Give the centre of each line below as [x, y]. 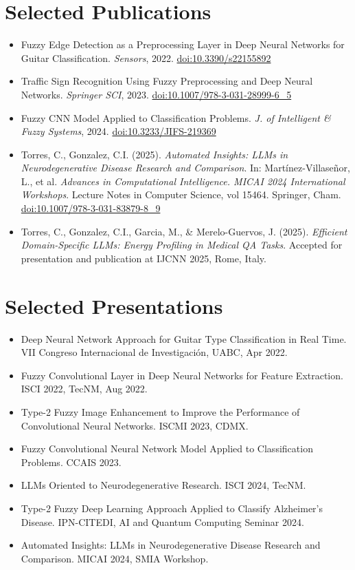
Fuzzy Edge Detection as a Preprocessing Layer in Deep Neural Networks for [183, 44]
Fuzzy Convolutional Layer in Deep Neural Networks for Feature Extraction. [182, 375]
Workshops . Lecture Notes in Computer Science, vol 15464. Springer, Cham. [181, 194]
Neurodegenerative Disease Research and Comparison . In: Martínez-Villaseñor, [185, 168]
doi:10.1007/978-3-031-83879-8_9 [91, 208]
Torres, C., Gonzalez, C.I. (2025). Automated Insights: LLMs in [154, 154]
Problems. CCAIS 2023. [71, 462]
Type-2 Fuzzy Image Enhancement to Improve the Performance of [160, 411]
